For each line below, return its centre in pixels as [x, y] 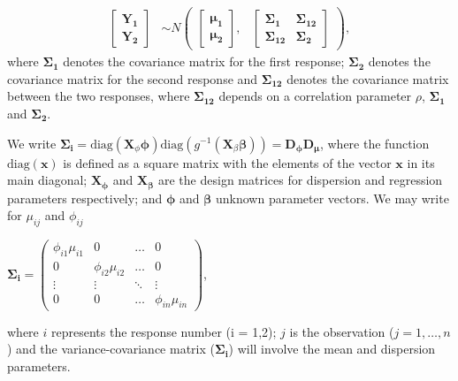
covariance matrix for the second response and [133, 78]
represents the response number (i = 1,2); [164, 331]
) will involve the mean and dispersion [332, 349]
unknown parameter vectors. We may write [332, 198]
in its [421, 162]
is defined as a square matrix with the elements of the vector [227, 162]
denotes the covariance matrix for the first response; [204, 61]
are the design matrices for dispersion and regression [301, 180]
